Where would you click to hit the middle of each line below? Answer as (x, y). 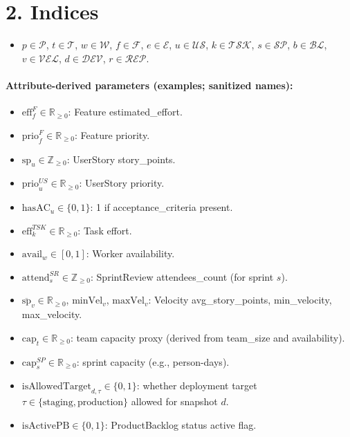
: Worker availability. (130, 253)
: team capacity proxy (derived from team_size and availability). (208, 337)
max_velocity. (52, 314)
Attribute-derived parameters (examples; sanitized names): (149, 85)
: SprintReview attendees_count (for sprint (182, 276)
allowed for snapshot (174, 401)
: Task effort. (105, 230)
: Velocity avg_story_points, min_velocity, (240, 300)
